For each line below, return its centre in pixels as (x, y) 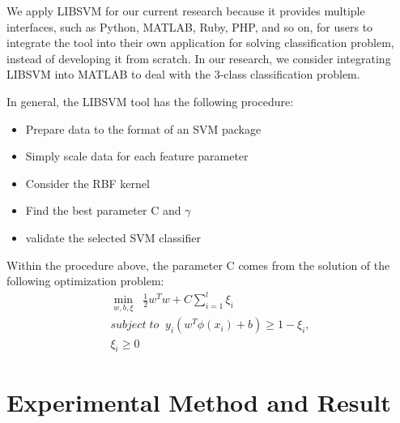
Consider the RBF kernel (87, 183)
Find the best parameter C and (103, 210)
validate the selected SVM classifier (113, 237)
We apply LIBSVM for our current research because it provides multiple (186, 11)
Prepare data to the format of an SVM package (143, 128)
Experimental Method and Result (199, 402)
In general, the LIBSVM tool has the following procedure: (150, 101)
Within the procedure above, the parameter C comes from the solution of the (198, 265)
